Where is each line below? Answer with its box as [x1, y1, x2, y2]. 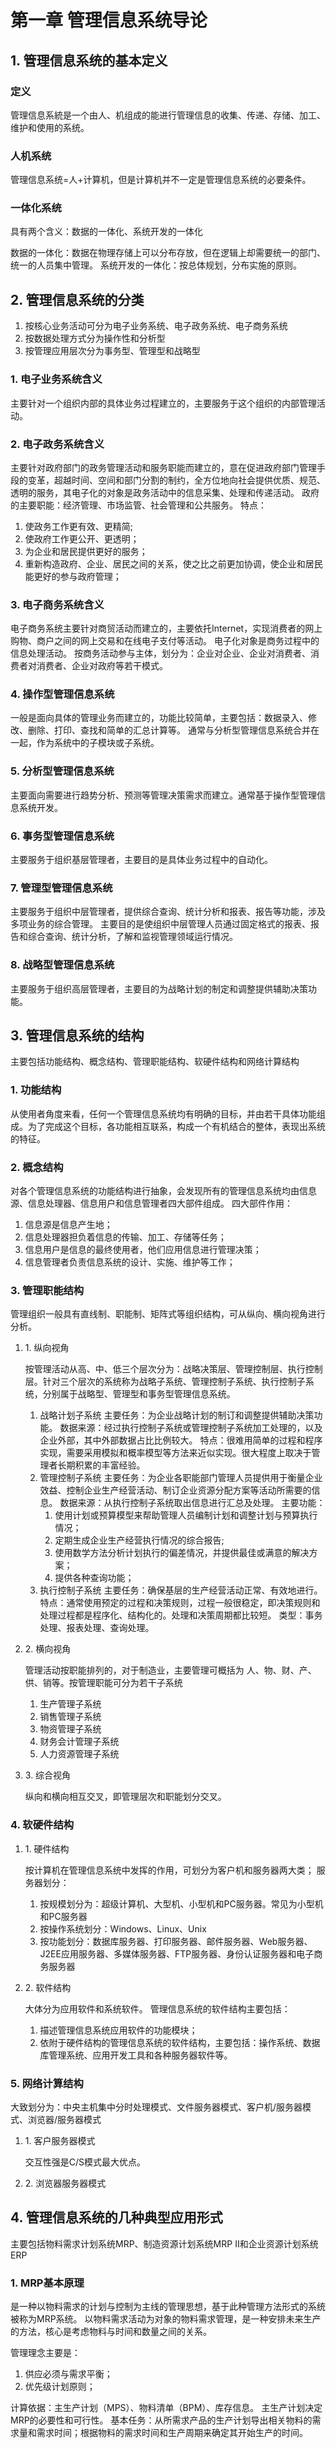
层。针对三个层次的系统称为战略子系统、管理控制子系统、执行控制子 [24, 1376, 306, 1388]
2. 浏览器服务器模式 [24, 2177, 107, 2189]
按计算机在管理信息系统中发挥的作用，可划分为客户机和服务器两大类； [24, 1864, 315, 1876]
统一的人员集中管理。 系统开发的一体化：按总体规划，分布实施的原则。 [10, 259, 302, 271]
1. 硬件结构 [24, 1842, 70, 1855]
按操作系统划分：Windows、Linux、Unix [39, 1922, 207, 1935]
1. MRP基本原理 [10, 2276, 85, 2290]
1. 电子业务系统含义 [10, 372, 103, 386]
